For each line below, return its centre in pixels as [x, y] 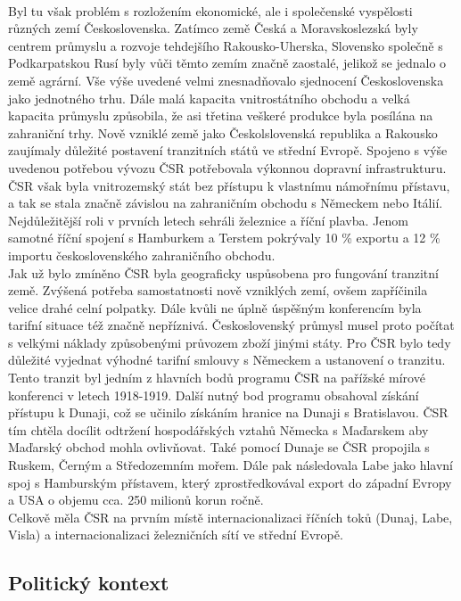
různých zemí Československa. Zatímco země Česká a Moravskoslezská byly [213, 28]
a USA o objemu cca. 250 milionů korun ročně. [136, 500]
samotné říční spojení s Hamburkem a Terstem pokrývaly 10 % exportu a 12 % [224, 238]
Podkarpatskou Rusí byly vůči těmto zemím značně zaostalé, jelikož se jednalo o [227, 63]
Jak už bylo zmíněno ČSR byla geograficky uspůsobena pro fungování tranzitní [223, 272]
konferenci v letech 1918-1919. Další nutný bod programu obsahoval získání [214, 395]
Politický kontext [89, 583]
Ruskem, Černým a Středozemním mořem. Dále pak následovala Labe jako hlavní [230, 465]
